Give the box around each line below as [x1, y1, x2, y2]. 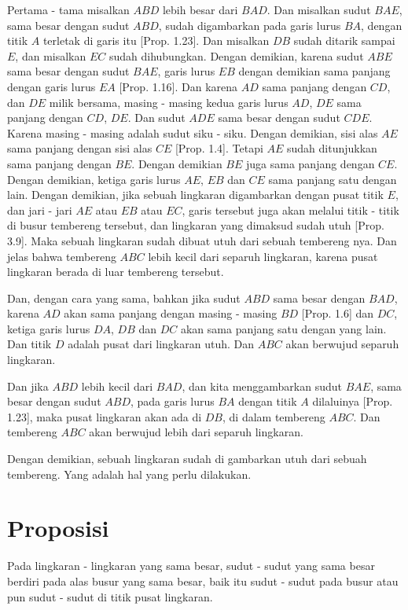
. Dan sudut [127, 109, 186, 126]
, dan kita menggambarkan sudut [182, 377, 342, 394]
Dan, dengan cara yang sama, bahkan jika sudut [7, 289, 241, 306]
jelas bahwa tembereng [7, 248, 116, 264]
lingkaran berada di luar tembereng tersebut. [7, 263, 224, 280]
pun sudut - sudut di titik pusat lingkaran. [7, 588, 213, 604]
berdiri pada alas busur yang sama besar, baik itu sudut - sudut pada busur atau [7, 572, 399, 589]
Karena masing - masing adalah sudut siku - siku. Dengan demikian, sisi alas [7, 124, 378, 141]
